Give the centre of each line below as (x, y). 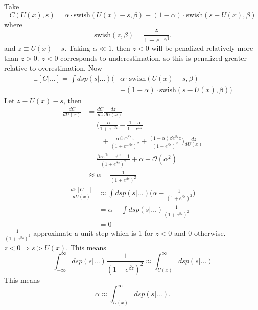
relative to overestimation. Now (53, 68)
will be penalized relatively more (202, 48)
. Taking (77, 48)
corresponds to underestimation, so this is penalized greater (154, 58)
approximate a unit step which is (85, 232)
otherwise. (210, 232)
